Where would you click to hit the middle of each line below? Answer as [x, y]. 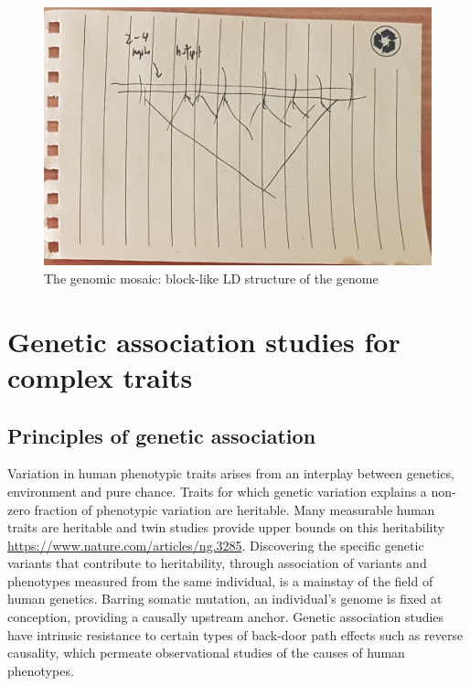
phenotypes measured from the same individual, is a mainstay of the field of [220, 580]
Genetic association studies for [204, 341]
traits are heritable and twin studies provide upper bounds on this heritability [226, 527]
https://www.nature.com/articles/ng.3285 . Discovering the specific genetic [216, 545]
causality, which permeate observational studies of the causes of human [206, 653]
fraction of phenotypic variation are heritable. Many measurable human [235, 509]
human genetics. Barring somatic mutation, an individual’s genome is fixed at [225, 599]
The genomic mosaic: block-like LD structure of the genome [211, 278]
